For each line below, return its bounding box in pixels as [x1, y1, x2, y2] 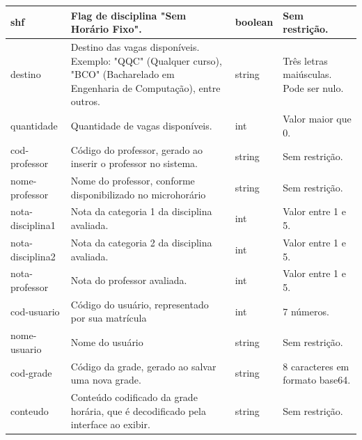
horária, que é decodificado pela [70, 403, 206, 418]
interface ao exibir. [70, 417, 150, 432]
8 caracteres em [283, 359, 349, 373]
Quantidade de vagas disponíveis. [70, 118, 212, 132]
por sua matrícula [70, 311, 147, 325]
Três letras [283, 53, 328, 68]
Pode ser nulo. [283, 80, 344, 95]
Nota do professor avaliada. [70, 273, 187, 288]
